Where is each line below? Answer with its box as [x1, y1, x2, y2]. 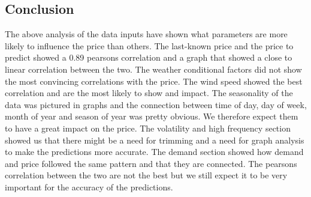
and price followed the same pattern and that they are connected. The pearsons [5, 157, 297, 169]
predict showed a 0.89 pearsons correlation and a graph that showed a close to [5, 51, 292, 64]
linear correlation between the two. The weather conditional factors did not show [5, 62, 302, 75]
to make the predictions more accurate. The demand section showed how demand [5, 145, 304, 158]
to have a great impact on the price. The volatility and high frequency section [5, 121, 291, 134]
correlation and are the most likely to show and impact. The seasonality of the [5, 86, 293, 99]
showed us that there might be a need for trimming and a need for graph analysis [5, 133, 304, 146]
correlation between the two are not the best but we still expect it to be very [5, 169, 288, 181]
